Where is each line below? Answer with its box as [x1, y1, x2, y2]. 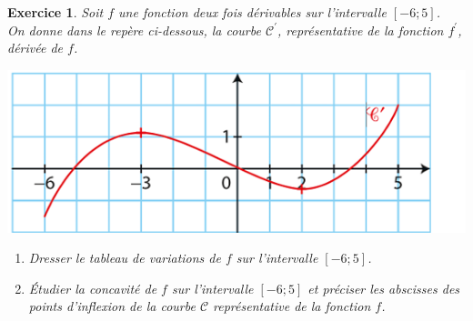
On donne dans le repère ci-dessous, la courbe [7, 20, 261, 39]
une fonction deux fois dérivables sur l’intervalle [118, 3, 387, 21]
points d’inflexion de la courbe [28, 296, 196, 316]
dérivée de [7, 38, 64, 57]
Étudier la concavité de [28, 278, 157, 297]
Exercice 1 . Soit [7, 3, 104, 21]
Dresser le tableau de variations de [28, 248, 221, 267]
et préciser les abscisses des [307, 278, 460, 297]
